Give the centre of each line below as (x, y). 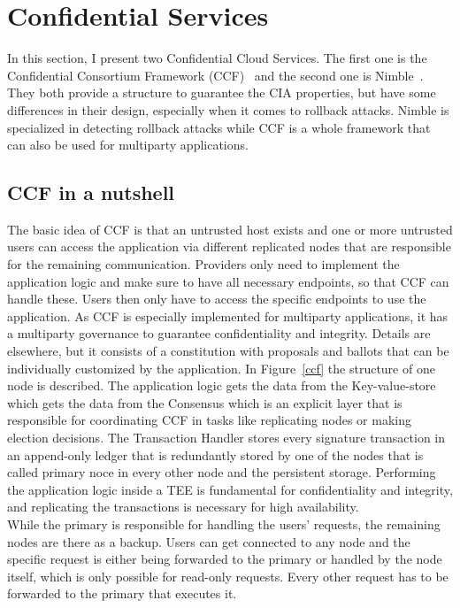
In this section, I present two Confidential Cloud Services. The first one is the (217, 58)
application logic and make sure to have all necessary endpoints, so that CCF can (228, 281)
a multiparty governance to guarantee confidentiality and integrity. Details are (219, 333)
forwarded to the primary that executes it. (122, 593)
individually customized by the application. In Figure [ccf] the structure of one (221, 368)
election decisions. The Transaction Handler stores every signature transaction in (226, 438)
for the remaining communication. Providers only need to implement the (203, 264)
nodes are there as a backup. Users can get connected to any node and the (209, 541)
